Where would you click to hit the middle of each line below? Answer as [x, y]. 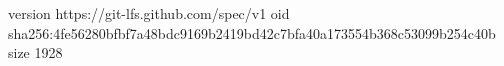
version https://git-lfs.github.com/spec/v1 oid [149, 13]
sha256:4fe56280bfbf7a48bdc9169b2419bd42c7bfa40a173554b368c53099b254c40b [252, 32]
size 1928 [35, 52]
